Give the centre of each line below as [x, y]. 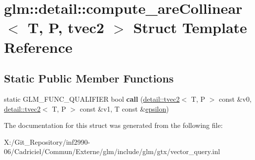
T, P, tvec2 [66, 27]
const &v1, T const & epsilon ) [124, 108]
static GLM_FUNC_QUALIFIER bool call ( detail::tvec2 [92, 99]
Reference [38, 47]
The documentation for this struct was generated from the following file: [113, 125]
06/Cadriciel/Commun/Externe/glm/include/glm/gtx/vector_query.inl [112, 151]
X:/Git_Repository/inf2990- [47, 141]
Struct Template [190, 27]
